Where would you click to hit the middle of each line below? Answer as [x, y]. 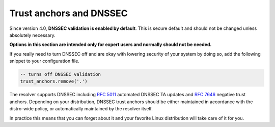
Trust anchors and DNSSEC [68, 13]
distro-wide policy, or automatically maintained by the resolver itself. [81, 109]
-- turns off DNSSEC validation [61, 74]
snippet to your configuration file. [45, 61]
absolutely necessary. [32, 35]
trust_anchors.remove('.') [54, 81]
